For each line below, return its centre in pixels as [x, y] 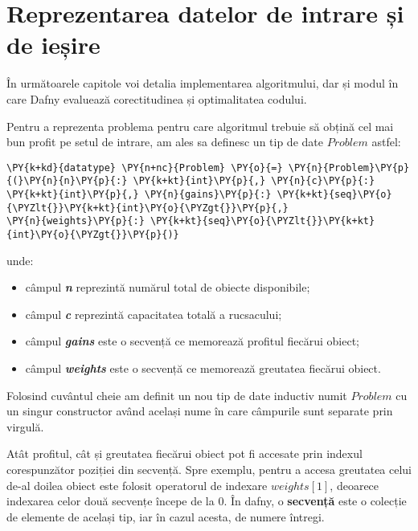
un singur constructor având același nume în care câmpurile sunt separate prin [200, 411]
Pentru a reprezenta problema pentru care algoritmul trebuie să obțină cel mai [200, 126]
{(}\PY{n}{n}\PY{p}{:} [67, 181]
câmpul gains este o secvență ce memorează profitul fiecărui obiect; [193, 341]
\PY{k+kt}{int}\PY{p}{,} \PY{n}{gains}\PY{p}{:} [139, 194]
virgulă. [25, 426]
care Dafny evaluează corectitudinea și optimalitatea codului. [157, 98]
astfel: [386, 142]
